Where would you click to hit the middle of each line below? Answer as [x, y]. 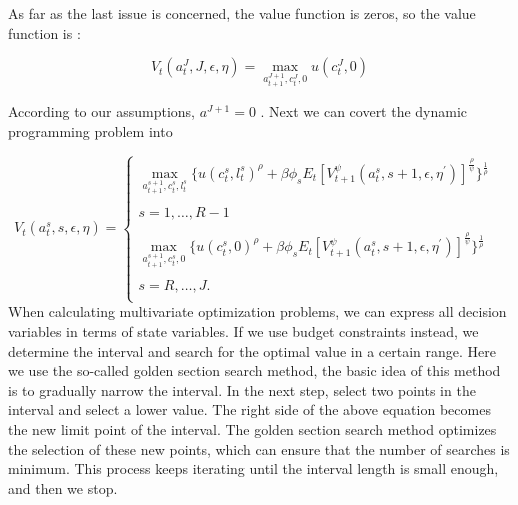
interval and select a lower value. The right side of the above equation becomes [249, 409]
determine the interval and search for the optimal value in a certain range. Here [252, 350]
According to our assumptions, [101, 110]
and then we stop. [63, 487]
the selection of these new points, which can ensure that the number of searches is [259, 448]
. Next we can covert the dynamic [364, 110]
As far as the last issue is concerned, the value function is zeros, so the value [242, 13]
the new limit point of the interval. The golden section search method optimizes [252, 429]
